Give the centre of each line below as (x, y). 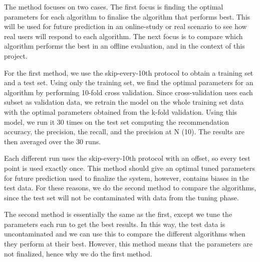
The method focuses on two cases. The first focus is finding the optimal (114, 7)
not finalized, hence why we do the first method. (78, 253)
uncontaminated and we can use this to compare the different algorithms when (125, 234)
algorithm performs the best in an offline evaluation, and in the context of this (124, 46)
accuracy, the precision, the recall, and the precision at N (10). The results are (124, 132)
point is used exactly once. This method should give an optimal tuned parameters (129, 168)
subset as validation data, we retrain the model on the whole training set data (124, 102)
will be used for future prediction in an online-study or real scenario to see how (125, 26)
